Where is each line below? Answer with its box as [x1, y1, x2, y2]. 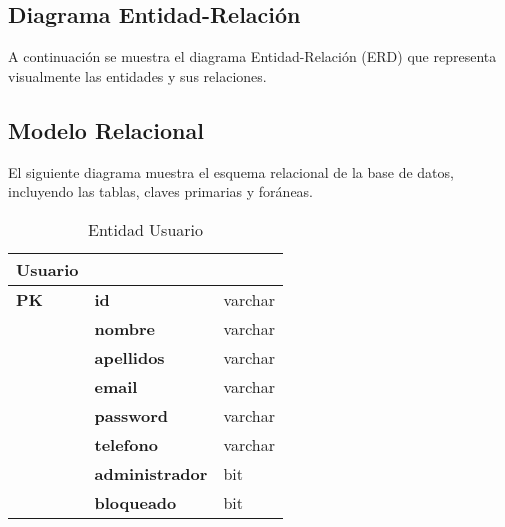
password [94, 403, 168, 427]
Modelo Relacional [8, 114, 204, 145]
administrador [94, 461, 208, 485]
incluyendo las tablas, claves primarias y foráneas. [8, 181, 314, 202]
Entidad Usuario [87, 217, 204, 241]
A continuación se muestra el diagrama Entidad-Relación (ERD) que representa [8, 46, 497, 67]
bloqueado [94, 490, 177, 514]
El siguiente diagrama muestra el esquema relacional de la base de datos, [8, 161, 454, 182]
